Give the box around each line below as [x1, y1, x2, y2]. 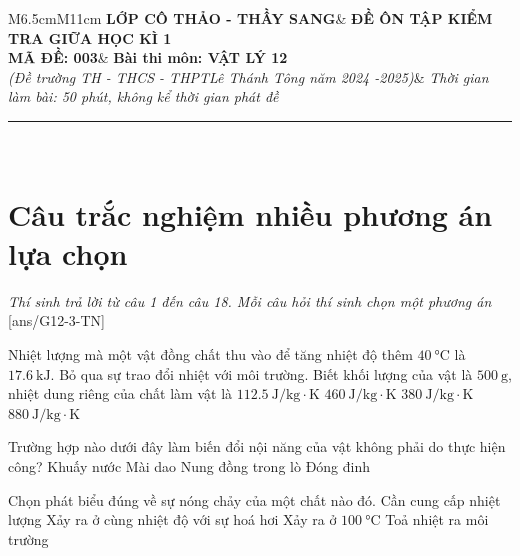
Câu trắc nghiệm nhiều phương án [8, 193, 493, 234]
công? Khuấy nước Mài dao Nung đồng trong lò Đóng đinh [8, 456, 371, 477]
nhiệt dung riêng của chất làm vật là [8, 383, 233, 404]
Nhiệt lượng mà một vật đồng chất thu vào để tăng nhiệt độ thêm [8, 344, 413, 365]
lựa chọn [8, 232, 128, 273]
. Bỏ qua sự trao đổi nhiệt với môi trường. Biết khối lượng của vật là [50, 363, 473, 384]
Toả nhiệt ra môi [385, 509, 489, 530]
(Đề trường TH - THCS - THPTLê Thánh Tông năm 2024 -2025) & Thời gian [8, 66, 489, 87]
